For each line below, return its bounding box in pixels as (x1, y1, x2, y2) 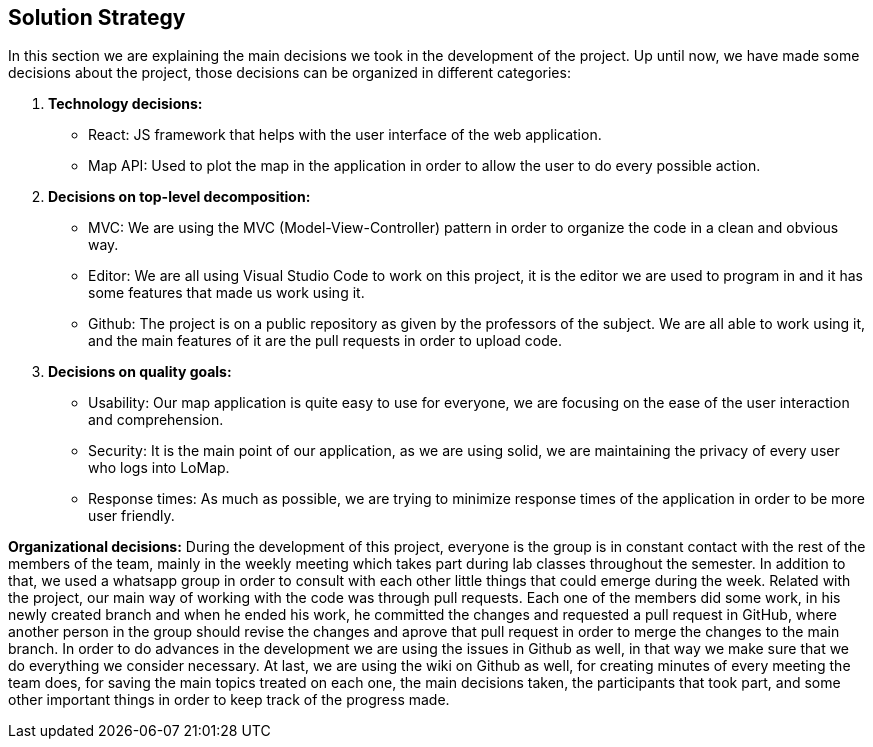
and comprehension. (88, 411, 224, 429)
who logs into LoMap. (88, 459, 230, 477)
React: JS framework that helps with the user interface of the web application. (88, 126, 602, 144)
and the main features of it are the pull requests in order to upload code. (88, 332, 563, 350)
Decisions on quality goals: (48, 363, 232, 381)
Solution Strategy (8, 5, 186, 30)
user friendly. (88, 507, 175, 525)
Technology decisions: (48, 95, 203, 113)
